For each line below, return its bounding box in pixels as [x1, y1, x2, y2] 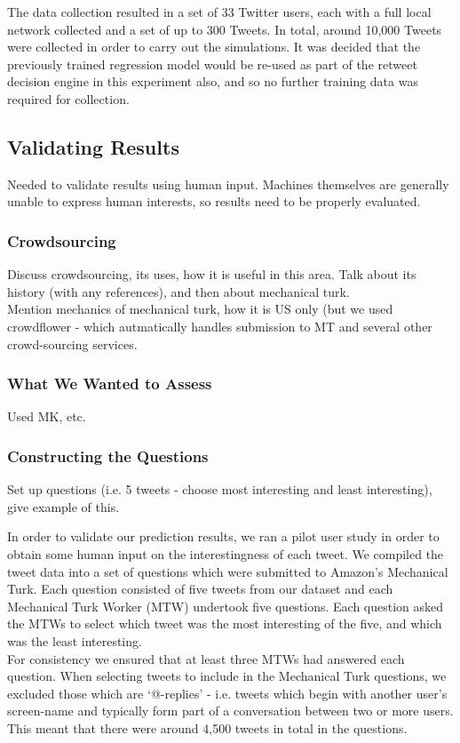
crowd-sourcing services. [7, 334, 138, 353]
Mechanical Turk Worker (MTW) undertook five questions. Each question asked [7, 596, 444, 615]
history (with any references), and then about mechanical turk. [7, 282, 350, 300]
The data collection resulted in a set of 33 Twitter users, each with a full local [7, 3, 432, 20]
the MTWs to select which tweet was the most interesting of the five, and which [7, 614, 442, 633]
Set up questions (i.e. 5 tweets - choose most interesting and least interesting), [7, 480, 432, 499]
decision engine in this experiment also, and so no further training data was [7, 72, 418, 91]
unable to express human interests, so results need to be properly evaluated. [7, 192, 421, 211]
